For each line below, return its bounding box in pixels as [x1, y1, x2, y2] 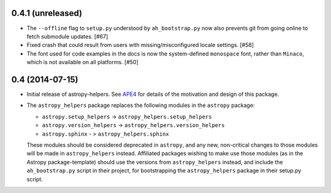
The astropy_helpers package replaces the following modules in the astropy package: [26, 101, 255, 109]
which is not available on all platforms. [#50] [26, 59, 139, 66]
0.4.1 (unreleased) [11, 8, 83, 18]
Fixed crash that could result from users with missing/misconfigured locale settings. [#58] [26, 42, 254, 49]
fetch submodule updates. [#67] [26, 32, 108, 40]
